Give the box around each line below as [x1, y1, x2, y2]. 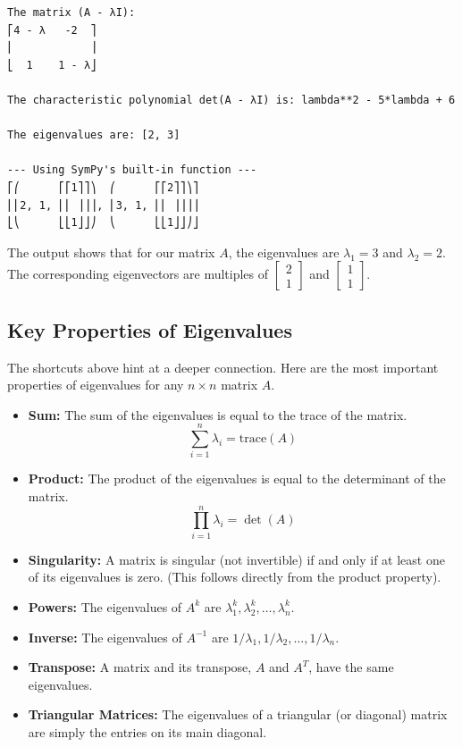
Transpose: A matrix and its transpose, [28, 658, 252, 676]
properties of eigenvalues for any [7, 375, 184, 394]
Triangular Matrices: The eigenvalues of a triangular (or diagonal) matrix [28, 705, 448, 724]
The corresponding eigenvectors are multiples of [7, 264, 269, 283]
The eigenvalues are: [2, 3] [7, 129, 181, 142]
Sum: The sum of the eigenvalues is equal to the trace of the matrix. [28, 405, 407, 424]
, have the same [308, 658, 394, 676]
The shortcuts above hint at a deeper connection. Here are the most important [7, 357, 439, 376]
